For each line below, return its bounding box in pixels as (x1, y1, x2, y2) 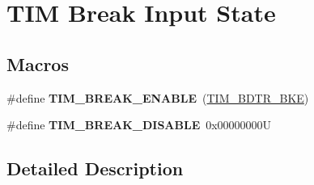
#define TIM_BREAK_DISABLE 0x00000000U (6, 116, 272, 133)
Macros (6, 51, 69, 76)
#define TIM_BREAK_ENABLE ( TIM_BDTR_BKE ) (6, 89, 309, 106)
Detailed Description (6, 156, 184, 181)
